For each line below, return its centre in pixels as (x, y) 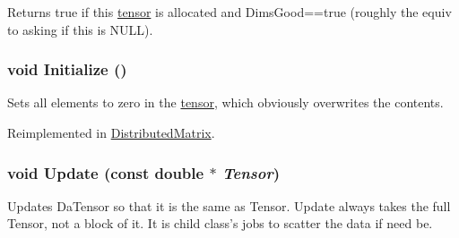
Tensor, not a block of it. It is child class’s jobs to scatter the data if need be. (220, 223)
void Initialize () (67, 69)
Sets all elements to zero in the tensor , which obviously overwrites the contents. (225, 102)
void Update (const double (106, 172)
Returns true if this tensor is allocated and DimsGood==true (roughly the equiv (229, 12)
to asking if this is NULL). (80, 29)
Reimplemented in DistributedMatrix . (111, 132)
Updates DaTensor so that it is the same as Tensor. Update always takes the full (229, 205)
